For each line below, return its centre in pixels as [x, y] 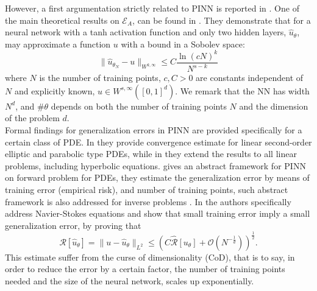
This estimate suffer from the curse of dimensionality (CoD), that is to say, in [150, 257]
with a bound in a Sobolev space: [183, 44]
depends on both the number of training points [139, 106]
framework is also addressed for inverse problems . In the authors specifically [148, 201]
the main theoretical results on [62, 20]
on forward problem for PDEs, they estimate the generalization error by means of [157, 177]
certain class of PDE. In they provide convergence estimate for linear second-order [158, 142]
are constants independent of [250, 78]
